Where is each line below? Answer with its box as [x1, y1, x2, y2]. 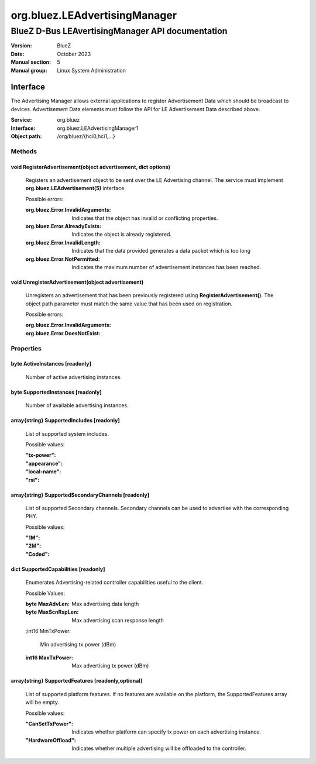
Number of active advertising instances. [25, 373, 122, 380]
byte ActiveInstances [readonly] [11, 360, 92, 367]
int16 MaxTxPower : [25, 654, 73, 661]
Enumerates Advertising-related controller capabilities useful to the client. [25, 579, 204, 586]
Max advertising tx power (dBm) [71, 662, 149, 669]
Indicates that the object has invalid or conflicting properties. [71, 214, 218, 222]
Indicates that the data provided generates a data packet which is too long [71, 247, 251, 254]
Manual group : [11, 67, 47, 74]
